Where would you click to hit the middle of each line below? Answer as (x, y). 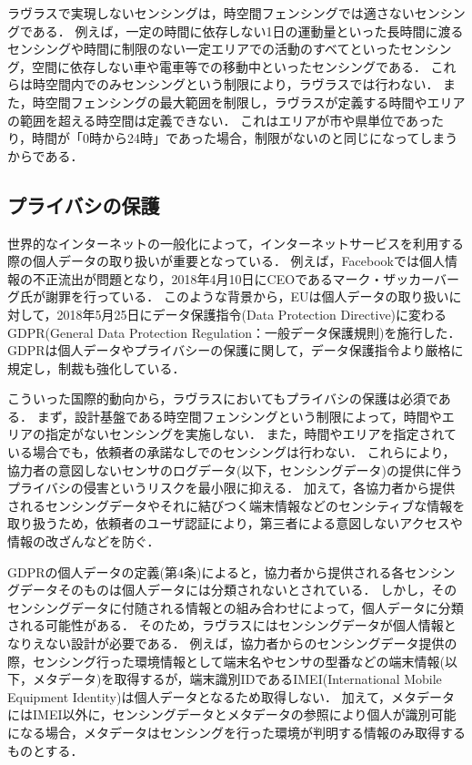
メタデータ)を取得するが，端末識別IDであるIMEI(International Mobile (237, 679)
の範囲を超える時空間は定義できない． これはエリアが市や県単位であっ (220, 120)
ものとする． (45, 750)
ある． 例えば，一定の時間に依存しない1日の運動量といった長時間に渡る (248, 31)
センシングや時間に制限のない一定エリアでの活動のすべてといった (204, 49)
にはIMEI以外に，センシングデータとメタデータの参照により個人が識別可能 (232, 714)
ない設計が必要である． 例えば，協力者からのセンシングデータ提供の (251, 643)
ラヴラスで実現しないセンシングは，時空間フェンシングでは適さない (211, 13)
